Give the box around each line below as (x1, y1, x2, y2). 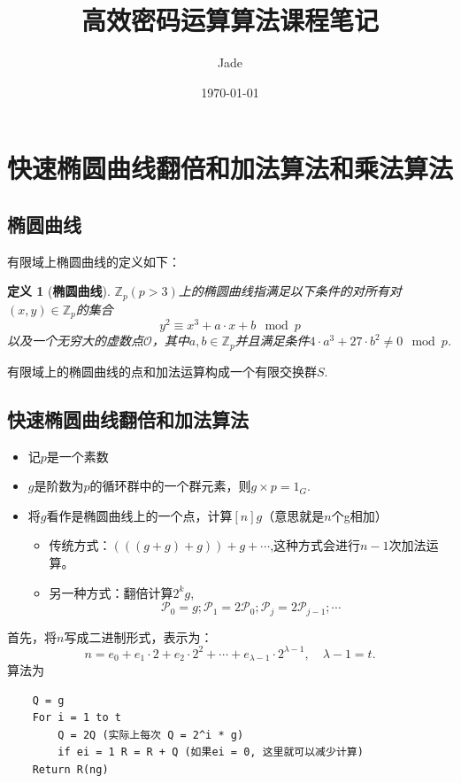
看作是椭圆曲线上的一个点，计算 (46, 506, 233, 524)
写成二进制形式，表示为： (64, 627, 213, 646)
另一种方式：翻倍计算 (49, 583, 173, 601)
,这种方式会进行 (270, 536, 361, 554)
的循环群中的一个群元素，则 (89, 477, 251, 495)
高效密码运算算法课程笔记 (81, 2, 379, 38)
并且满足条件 (234, 331, 310, 350)
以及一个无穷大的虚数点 (7, 331, 143, 350)
